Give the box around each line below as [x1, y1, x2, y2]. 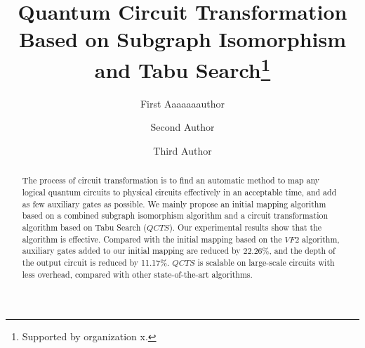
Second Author [150, 120, 215, 134]
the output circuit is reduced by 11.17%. [22, 257, 170, 268]
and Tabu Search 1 [94, 52, 271, 84]
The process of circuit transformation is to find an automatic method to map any [22, 174, 319, 186]
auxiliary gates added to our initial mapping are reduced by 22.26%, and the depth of [22, 245, 336, 257]
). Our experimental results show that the [169, 221, 322, 233]
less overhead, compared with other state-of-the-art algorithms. [22, 268, 253, 280]
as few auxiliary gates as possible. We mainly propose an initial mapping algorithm [22, 198, 326, 210]
